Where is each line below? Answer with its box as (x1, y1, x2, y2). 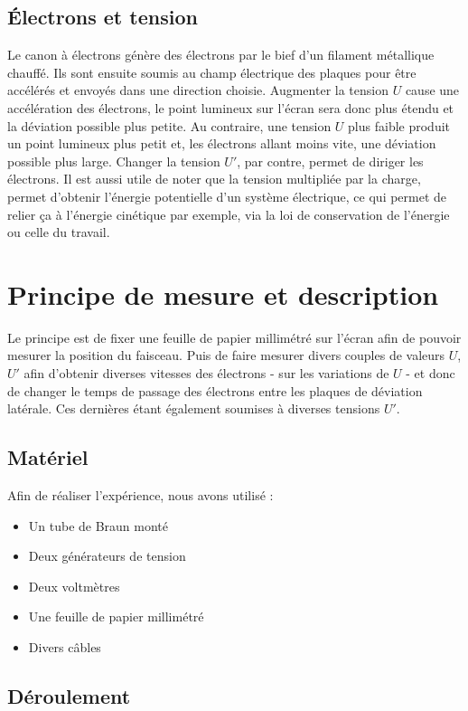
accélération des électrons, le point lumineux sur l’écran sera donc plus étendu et (7, 98, 454, 117)
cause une (405, 81, 460, 100)
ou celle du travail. (7, 223, 110, 242)
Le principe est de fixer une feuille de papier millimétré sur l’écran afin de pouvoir (7, 327, 462, 346)
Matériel (7, 443, 89, 471)
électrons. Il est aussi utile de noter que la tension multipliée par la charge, (7, 169, 421, 188)
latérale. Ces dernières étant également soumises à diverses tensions (7, 399, 380, 418)
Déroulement (7, 681, 131, 709)
